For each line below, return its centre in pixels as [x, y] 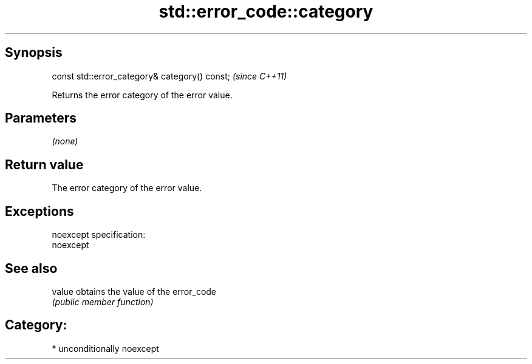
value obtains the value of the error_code [134, 291]
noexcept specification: [99, 235]
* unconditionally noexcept [105, 348]
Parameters [41, 118]
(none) [65, 141]
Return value [44, 164]
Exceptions [39, 211]
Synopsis [34, 53]
